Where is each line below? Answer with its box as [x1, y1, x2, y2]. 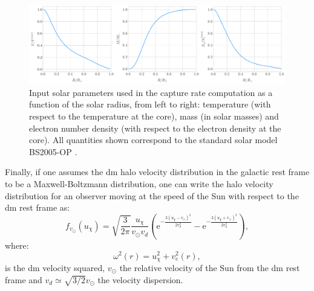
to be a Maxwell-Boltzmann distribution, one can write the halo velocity [5, 177, 273, 190]
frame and [5, 273, 42, 286]
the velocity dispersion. [97, 273, 183, 286]
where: [5, 238, 29, 251]
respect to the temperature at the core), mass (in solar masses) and [29, 110, 279, 123]
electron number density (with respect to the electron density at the [29, 121, 281, 134]
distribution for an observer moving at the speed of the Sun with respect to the [5, 189, 299, 202]
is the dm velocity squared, [5, 261, 105, 273]
